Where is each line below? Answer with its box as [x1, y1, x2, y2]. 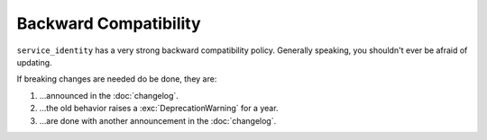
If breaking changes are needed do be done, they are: [16, 74, 217, 84]
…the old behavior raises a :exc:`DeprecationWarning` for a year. [39, 103, 279, 114]
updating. [16, 57, 53, 67]
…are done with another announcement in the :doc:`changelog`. [39, 115, 277, 126]
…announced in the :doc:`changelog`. [39, 90, 179, 101]
